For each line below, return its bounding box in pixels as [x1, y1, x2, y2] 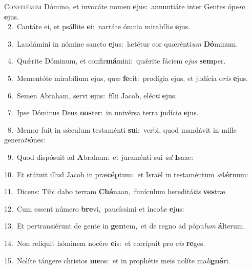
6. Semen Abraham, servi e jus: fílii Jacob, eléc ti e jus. [7, 90, 177, 100]
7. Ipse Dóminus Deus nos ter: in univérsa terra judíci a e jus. [7, 107, 199, 118]
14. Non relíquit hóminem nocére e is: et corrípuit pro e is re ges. [4, 237, 205, 248]
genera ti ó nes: [4, 134, 46, 145]
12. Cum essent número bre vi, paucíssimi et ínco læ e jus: [4, 203, 184, 214]
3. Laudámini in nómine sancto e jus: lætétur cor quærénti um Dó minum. [7, 38, 238, 49]
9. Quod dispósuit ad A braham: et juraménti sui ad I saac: [7, 151, 194, 162]
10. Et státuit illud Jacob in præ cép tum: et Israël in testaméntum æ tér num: [4, 169, 248, 179]
